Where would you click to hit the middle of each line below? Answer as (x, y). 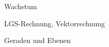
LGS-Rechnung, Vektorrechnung (54, 23)
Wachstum (21, 6)
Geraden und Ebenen (37, 40)
